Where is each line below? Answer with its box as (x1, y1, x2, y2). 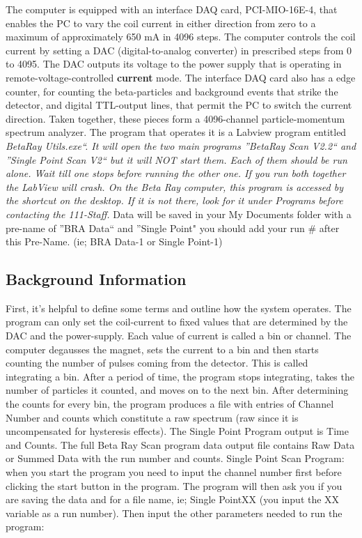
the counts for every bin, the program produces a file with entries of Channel (6, 397, 334, 411)
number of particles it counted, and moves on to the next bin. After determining (6, 383, 349, 397)
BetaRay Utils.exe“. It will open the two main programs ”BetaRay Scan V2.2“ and (6, 138, 356, 153)
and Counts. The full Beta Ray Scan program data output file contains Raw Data (6, 437, 355, 452)
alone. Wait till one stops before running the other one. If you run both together (6, 166, 346, 180)
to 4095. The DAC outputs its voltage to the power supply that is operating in (6, 56, 342, 71)
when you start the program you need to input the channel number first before (6, 465, 342, 479)
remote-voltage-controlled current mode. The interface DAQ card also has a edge (6, 70, 356, 84)
